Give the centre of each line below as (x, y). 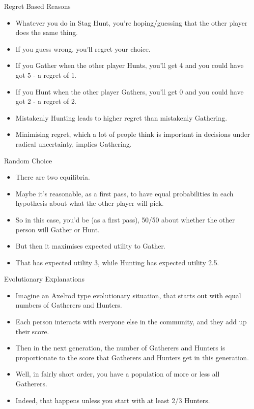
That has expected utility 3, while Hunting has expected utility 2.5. (117, 262)
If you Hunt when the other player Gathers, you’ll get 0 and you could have (129, 91)
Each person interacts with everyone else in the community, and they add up (131, 322)
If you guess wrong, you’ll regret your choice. (83, 48)
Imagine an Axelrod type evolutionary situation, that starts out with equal (128, 295)
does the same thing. (47, 32)
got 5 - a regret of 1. (46, 75)
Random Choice (28, 160)
